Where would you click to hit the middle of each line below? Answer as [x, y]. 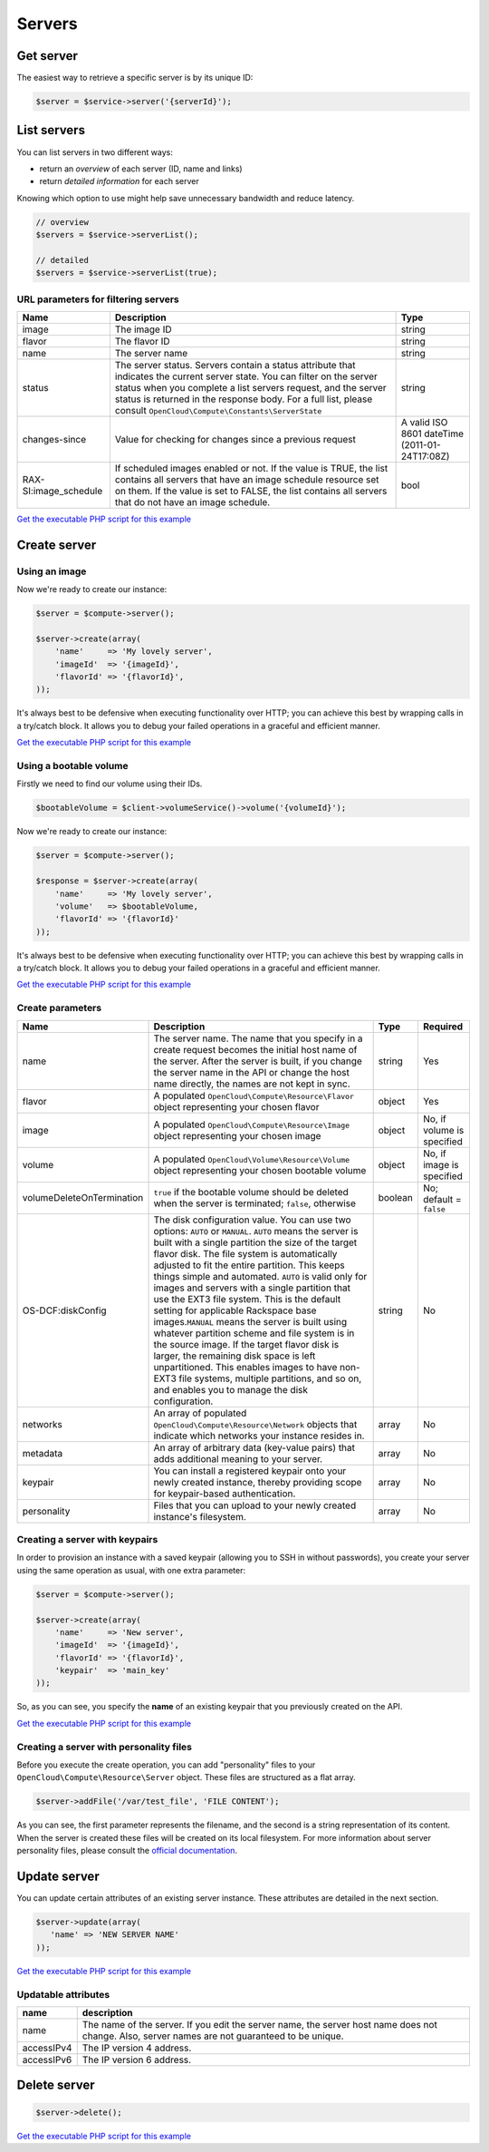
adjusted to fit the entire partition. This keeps [249, 1265]
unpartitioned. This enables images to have [245, 1367]
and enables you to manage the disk [230, 1389]
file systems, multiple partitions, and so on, [270, 1378]
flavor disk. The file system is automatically [245, 1253]
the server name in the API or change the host [252, 1072]
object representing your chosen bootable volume [260, 1170]
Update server [58, 1876]
